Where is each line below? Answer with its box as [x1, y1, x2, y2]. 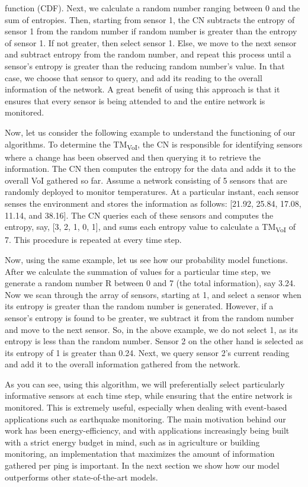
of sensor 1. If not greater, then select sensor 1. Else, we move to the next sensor [5, 36, 297, 49]
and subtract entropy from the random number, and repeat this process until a [5, 48, 291, 60]
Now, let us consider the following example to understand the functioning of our [5, 126, 296, 138]
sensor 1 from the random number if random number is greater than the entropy [5, 25, 297, 37]
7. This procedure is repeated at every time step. [5, 233, 182, 246]
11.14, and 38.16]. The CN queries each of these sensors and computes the [5, 209, 274, 221]
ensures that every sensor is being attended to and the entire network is [5, 94, 265, 107]
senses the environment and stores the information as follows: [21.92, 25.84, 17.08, [5, 197, 301, 210]
